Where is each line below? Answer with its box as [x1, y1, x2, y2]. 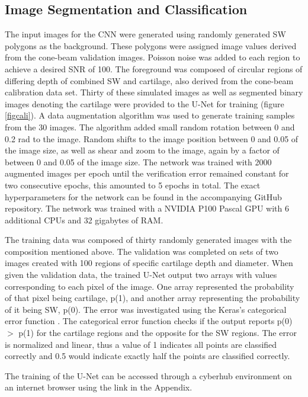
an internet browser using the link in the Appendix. [5, 381, 192, 393]
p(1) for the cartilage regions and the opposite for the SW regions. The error [18, 326, 297, 339]
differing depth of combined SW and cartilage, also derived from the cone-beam [5, 74, 294, 87]
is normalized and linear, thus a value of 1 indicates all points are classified [5, 338, 277, 350]
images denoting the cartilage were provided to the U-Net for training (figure [5, 97, 284, 110]
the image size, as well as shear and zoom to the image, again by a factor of [5, 144, 280, 156]
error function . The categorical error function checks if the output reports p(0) [5, 315, 293, 327]
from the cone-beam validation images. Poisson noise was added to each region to [5, 51, 300, 63]
